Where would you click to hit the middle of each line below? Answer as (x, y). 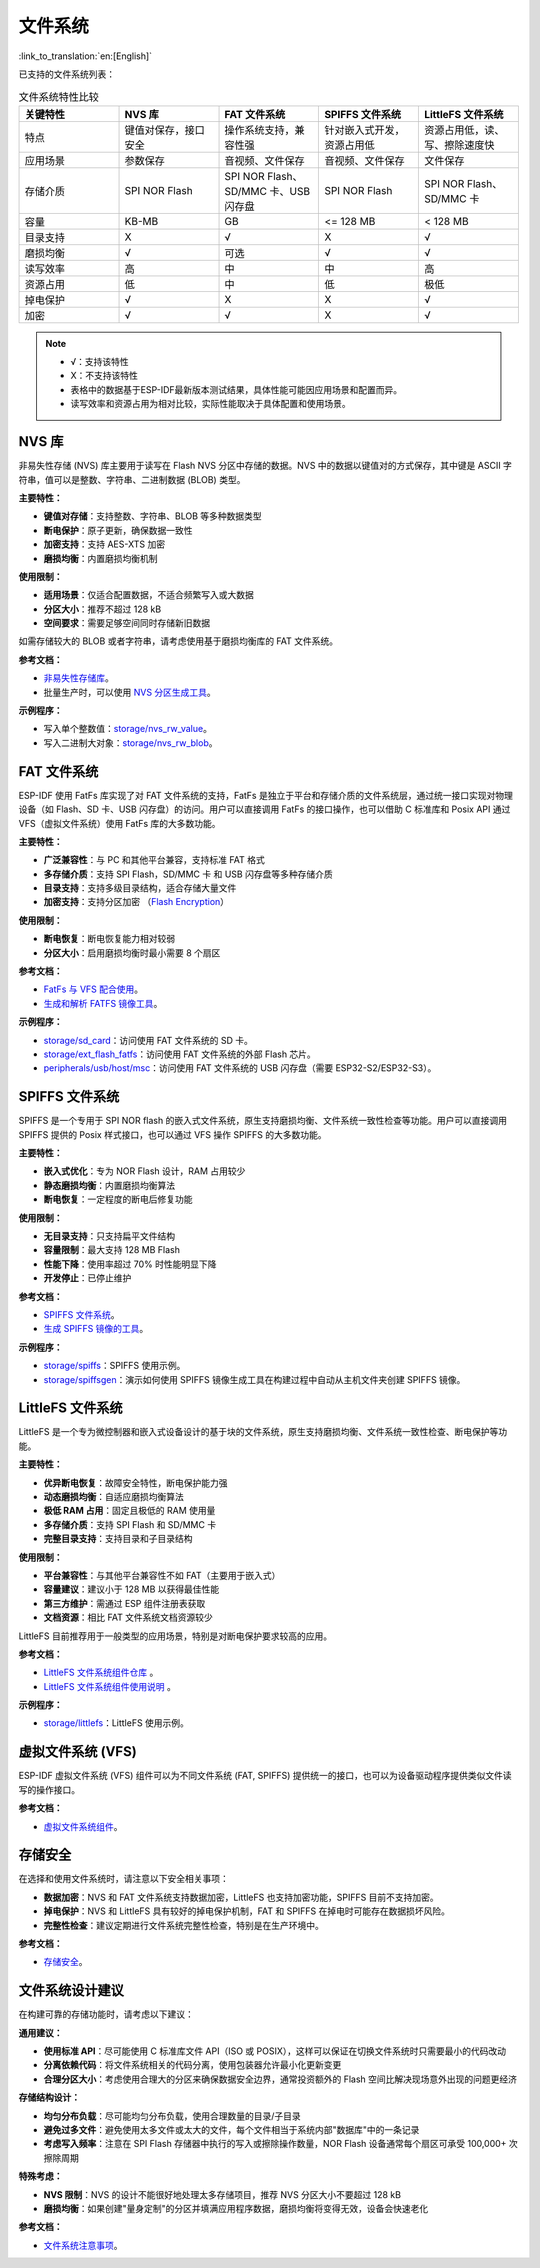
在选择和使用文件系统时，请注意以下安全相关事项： (123, 1879)
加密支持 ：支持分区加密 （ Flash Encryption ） (136, 902)
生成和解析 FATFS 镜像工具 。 (103, 1003)
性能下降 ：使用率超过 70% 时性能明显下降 (130, 1264)
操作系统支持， (259, 130)
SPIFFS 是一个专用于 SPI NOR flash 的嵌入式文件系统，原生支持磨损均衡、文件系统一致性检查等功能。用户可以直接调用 (262, 1121)
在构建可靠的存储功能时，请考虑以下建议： (106, 2014)
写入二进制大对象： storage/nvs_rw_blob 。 (130, 742)
